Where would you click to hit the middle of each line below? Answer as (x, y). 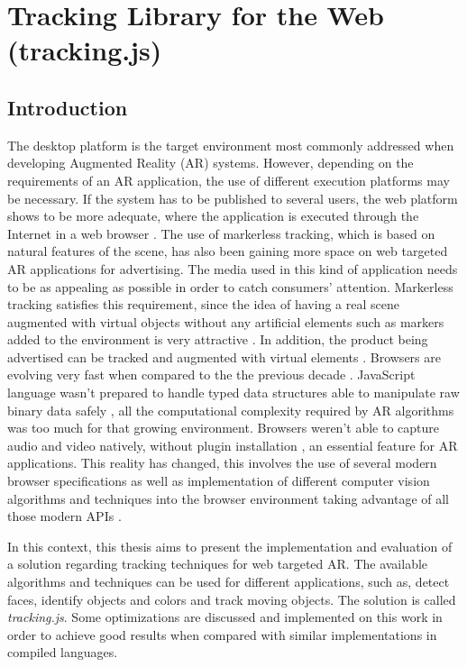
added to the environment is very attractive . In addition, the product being (218, 339)
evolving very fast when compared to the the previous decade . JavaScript (211, 375)
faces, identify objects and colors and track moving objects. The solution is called (232, 599)
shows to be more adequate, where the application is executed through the (213, 216)
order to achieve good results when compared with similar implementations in (222, 634)
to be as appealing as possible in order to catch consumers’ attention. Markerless (230, 286)
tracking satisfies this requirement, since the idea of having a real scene (203, 304)
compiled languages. (63, 652)
